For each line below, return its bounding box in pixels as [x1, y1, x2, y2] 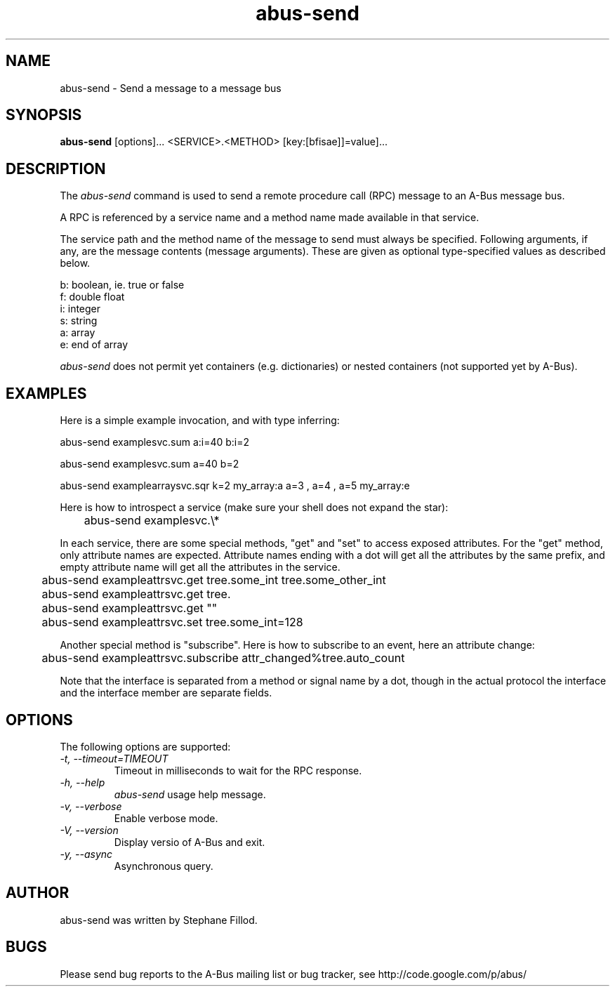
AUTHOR [6, 884, 70, 902]
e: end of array [60, 338, 128, 351]
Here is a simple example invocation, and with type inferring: [60, 414, 340, 427]
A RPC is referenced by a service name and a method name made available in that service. [60, 211, 480, 224]
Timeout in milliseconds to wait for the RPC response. [114, 764, 362, 776]
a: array [60, 326, 95, 339]
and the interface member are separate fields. [60, 687, 272, 699]
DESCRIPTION [6, 159, 106, 178]
